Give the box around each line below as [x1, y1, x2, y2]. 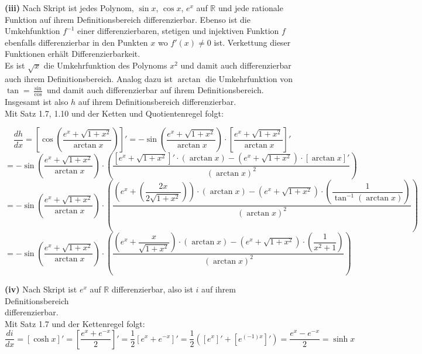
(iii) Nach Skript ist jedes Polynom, [5, 2, 134, 13]
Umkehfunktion [5, 25, 60, 37]
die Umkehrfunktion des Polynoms [43, 59, 167, 71]
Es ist [5, 59, 25, 71]
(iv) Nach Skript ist [5, 283, 77, 295]
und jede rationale [218, 2, 283, 13]
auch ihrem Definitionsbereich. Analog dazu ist [5, 72, 173, 84]
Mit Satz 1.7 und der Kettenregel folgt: [5, 317, 145, 329]
